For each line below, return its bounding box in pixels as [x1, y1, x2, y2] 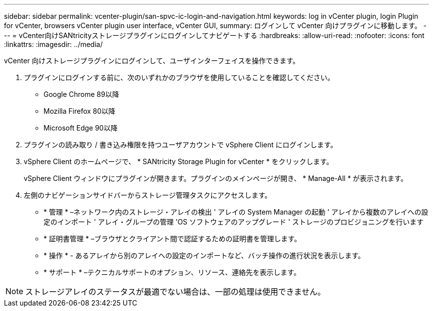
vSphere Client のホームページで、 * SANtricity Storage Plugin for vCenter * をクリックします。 [24, 157, 334, 166]
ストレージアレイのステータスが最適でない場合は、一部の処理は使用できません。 [25, 287, 326, 297]
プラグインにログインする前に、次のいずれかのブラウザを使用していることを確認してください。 [24, 73, 335, 82]
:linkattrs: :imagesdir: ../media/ [4, 40, 103, 48]
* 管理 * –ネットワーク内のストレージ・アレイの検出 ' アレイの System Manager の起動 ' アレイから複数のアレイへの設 [43, 208, 429, 216]
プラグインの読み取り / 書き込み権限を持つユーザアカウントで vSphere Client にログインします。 [24, 140, 338, 149]
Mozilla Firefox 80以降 [43, 107, 116, 115]
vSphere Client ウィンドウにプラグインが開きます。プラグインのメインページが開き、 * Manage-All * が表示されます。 [24, 174, 408, 182]
